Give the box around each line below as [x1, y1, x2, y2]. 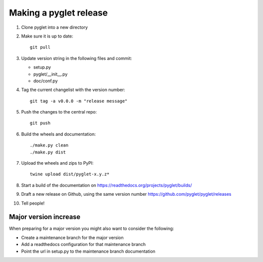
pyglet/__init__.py [33, 71, 68, 77]
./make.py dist [30, 149, 66, 155]
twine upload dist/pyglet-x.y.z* [30, 171, 110, 177]
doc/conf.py [33, 78, 58, 84]
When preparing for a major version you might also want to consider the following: [9, 225, 174, 231]
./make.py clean [30, 143, 69, 148]
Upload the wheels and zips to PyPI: [21, 160, 94, 166]
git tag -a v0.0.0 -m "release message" [30, 98, 128, 104]
